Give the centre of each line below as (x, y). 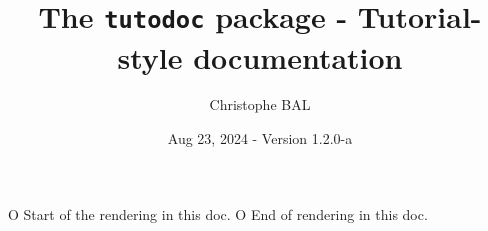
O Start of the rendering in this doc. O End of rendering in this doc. (218, 213)
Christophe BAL (260, 104)
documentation (298, 56)
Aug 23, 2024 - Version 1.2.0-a (260, 138)
